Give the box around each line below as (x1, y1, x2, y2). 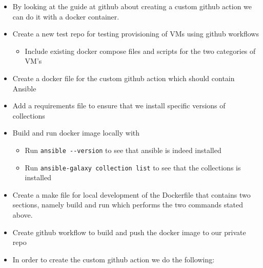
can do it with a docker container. (12, 11, 119, 22)
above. (12, 209, 33, 220)
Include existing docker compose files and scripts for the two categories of (25, 45, 256, 56)
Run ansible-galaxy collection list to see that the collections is (25, 162, 241, 173)
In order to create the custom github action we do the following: (12, 254, 215, 264)
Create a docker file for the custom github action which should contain (12, 72, 235, 83)
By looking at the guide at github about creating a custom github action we (12, 1, 252, 11)
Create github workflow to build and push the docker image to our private (12, 226, 246, 237)
